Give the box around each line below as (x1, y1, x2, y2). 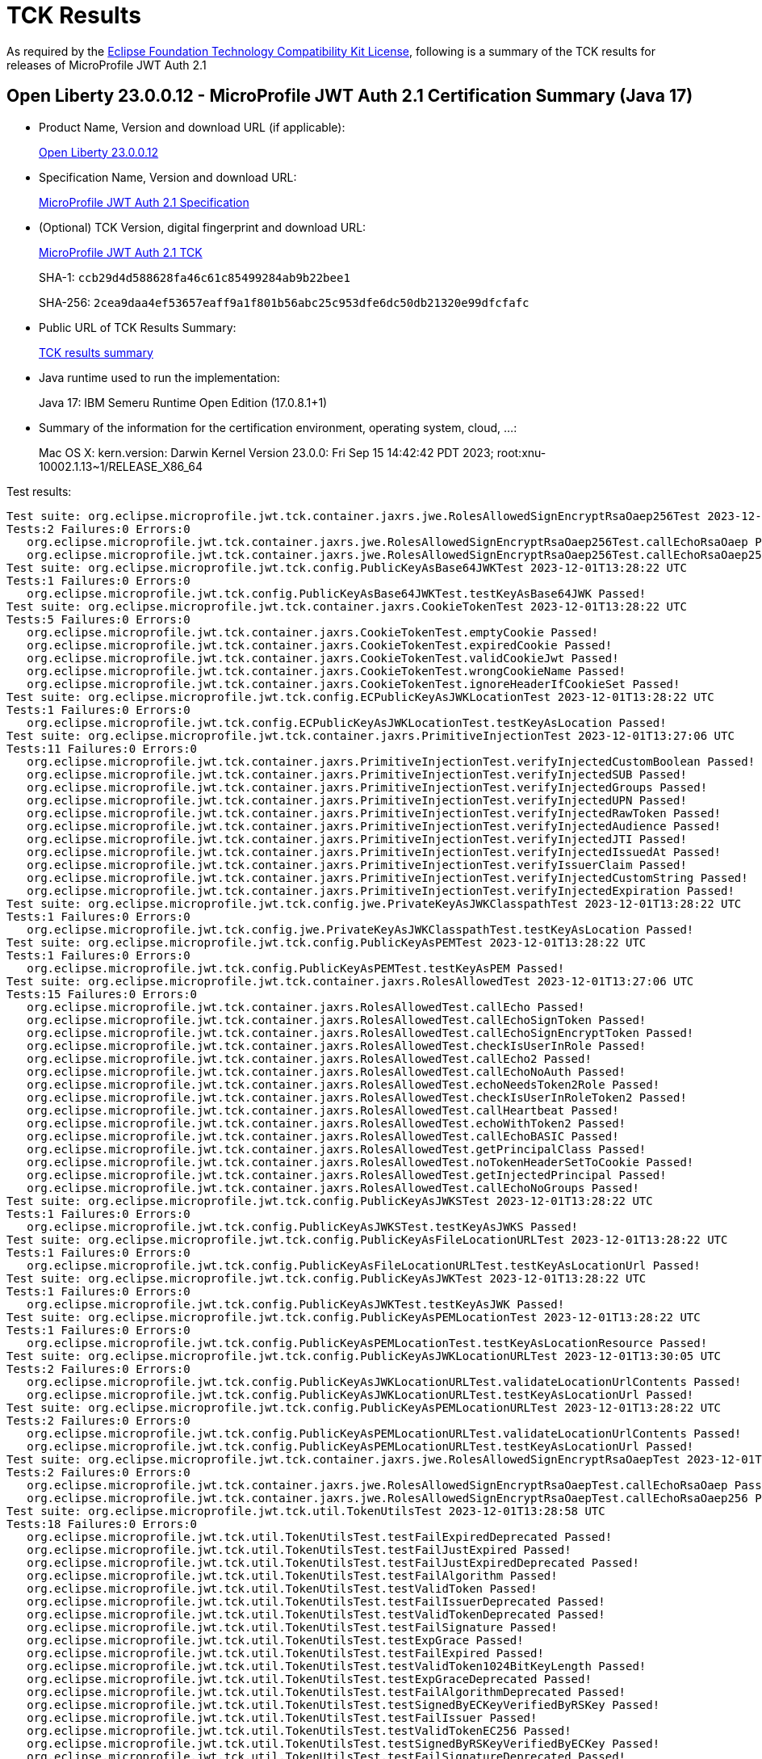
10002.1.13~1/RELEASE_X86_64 (39, 459, 203, 473)
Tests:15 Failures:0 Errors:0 (6, 987, 198, 1001)
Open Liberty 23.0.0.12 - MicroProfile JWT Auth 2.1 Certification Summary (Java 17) (6, 86, 693, 107)
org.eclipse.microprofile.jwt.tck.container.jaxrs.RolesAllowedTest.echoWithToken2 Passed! (27, 1116, 626, 1130)
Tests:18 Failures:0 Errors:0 (6, 1517, 198, 1530)
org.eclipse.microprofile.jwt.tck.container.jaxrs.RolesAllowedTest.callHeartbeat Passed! (27, 1103, 619, 1117)
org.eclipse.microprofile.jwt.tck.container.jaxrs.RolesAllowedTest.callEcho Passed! (27, 1000, 585, 1014)
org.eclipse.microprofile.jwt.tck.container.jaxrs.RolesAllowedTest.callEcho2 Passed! (27, 1052, 592, 1065)
